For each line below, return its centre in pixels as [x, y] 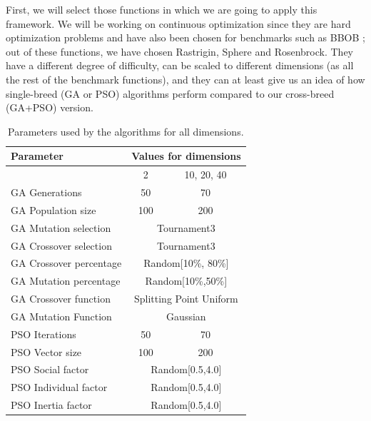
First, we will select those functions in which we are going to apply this [162, 9]
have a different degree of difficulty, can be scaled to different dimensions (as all [180, 65]
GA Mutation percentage [66, 281]
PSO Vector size [46, 351]
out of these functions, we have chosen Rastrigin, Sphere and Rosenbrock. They [179, 51]
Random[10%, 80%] [186, 263]
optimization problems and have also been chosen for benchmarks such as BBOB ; [185, 37]
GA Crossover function [61, 299]
